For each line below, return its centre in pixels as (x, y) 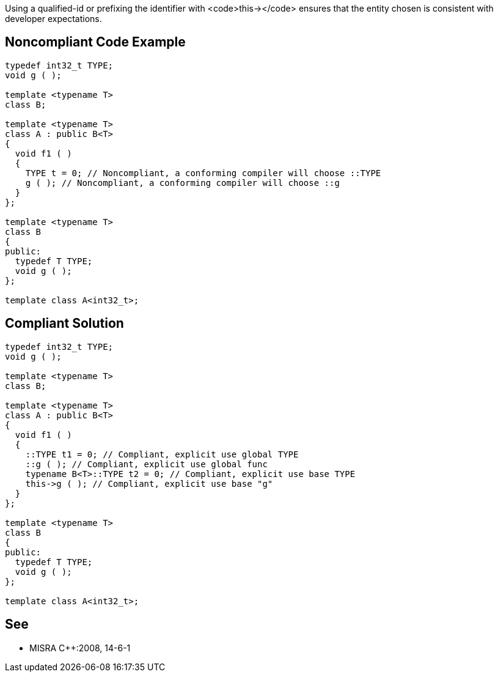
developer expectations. (53, 19)
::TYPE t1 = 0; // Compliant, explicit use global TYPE (162, 454)
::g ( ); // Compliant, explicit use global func (146, 464)
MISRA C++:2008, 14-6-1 (80, 648)
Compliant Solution (64, 324)
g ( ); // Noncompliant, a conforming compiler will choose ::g (182, 183)
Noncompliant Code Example (95, 42)
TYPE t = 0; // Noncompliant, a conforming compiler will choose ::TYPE (203, 173)
